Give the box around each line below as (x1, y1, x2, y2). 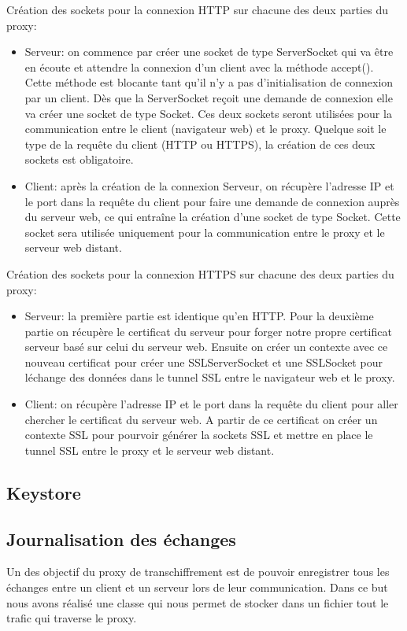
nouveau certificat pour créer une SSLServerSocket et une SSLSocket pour (24, 353, 383, 370)
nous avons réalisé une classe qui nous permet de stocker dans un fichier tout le (6, 594, 389, 611)
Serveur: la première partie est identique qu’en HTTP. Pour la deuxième (24, 308, 374, 324)
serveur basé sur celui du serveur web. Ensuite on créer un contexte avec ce (24, 338, 388, 355)
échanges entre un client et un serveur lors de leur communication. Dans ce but (6, 579, 388, 596)
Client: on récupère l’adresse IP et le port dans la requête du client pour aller (24, 396, 398, 412)
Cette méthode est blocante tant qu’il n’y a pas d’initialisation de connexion (24, 74, 394, 90)
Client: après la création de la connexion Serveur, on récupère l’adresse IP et (24, 177, 394, 194)
